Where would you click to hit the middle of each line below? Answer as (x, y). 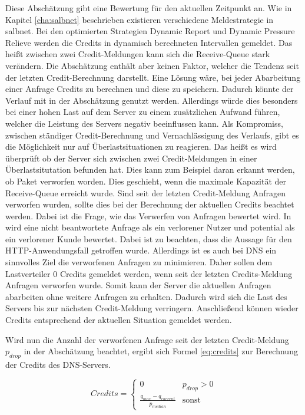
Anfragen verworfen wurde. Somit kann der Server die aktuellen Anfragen (138, 285)
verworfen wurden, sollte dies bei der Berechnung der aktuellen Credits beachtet (150, 204)
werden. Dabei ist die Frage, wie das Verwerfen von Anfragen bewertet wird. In (148, 215)
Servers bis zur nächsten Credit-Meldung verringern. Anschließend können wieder (152, 308)
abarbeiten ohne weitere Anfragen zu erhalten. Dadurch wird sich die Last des (146, 296)
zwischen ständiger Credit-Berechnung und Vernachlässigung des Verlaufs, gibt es (152, 135)
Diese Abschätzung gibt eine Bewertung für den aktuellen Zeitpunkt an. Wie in (149, 8)
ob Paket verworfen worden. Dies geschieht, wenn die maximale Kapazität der (146, 181)
